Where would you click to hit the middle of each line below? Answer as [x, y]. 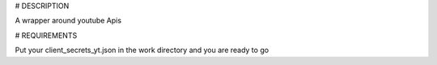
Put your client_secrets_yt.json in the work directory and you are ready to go [142, 50]
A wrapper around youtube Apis [68, 21]
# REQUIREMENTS [46, 35]
